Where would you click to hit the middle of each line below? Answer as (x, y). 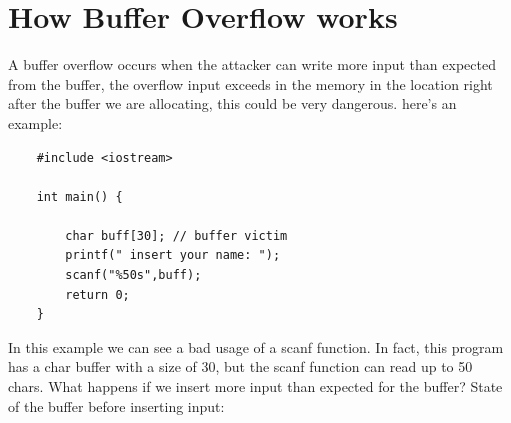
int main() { (79, 196)
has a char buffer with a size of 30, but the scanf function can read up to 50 (240, 366)
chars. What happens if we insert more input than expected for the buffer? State (255, 386)
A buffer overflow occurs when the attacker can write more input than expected (252, 64)
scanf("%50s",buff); (133, 275)
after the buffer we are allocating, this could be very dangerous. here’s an (232, 103)
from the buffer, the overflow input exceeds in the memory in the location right (250, 83)
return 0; (97, 294)
